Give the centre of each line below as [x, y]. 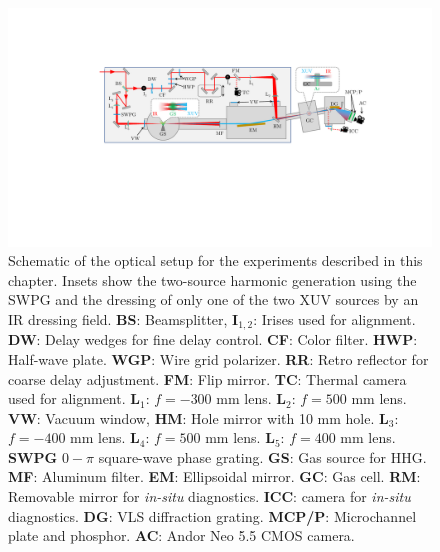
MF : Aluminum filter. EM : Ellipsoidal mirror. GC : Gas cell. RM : [214, 476]
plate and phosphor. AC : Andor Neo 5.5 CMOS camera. [181, 535]
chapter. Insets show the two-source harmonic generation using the [212, 279]
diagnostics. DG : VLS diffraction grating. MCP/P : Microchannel [212, 515]
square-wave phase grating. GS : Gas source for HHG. [262, 456]
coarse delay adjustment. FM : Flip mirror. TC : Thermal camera [207, 378]
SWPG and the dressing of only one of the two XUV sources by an [213, 299]
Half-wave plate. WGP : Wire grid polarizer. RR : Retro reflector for [218, 358]
